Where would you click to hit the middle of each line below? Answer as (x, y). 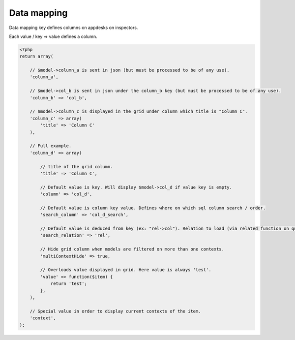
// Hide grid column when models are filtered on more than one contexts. (132, 249)
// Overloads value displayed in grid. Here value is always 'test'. (126, 270)
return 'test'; (69, 284)
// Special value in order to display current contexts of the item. (115, 311)
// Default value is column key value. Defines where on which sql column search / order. (153, 208)
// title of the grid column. (76, 167)
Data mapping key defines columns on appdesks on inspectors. (74, 28)
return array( (36, 56)
